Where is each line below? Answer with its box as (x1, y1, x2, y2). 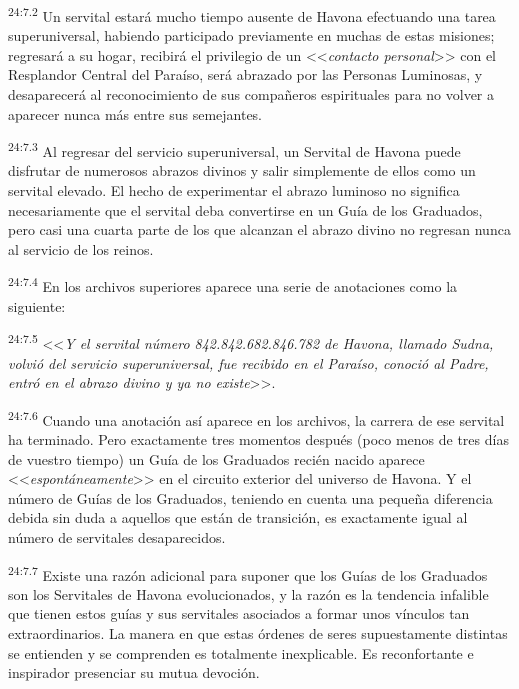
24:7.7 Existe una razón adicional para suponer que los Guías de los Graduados (8, 561, 488, 585)
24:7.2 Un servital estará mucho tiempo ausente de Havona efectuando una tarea (8, 3, 496, 26)
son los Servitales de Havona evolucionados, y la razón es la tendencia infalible (8, 583, 489, 604)
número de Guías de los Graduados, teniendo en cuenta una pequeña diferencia (8, 487, 493, 508)
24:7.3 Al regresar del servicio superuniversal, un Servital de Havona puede (8, 138, 461, 161)
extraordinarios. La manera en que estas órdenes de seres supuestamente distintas (8, 622, 508, 643)
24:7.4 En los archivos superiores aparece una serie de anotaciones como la (8, 273, 458, 297)
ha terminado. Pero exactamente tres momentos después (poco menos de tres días (8, 428, 509, 449)
